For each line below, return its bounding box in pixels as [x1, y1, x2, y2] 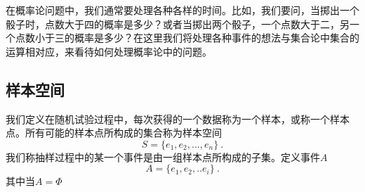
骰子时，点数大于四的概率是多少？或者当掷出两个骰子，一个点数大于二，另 [6, 16, 350, 31]
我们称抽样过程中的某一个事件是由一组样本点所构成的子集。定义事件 [6, 149, 320, 164]
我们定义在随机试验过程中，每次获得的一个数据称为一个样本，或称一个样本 [6, 111, 350, 126]
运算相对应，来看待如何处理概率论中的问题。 [6, 44, 212, 58]
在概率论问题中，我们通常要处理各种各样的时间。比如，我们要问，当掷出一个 [6, 3, 359, 17]
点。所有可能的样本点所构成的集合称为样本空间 [6, 125, 222, 140]
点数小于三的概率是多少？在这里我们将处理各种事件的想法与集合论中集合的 [15, 30, 359, 45]
